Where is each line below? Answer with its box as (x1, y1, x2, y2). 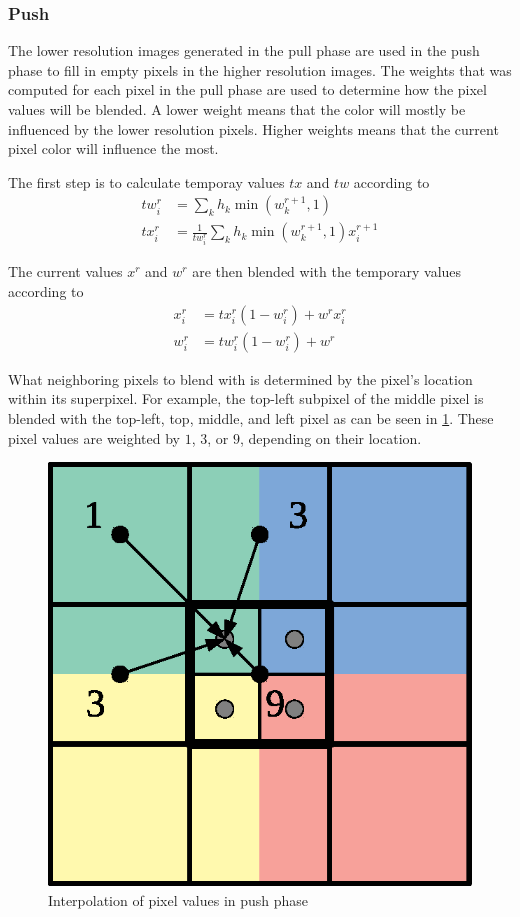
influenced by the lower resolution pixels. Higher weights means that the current (8, 118, 499, 139)
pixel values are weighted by (8, 427, 180, 448)
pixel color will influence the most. (8, 138, 219, 159)
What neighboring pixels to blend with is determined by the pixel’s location (8, 368, 473, 389)
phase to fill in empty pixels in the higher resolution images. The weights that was (8, 59, 512, 80)
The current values (8, 261, 123, 282)
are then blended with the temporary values (192, 261, 462, 282)
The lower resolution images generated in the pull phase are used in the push (8, 40, 480, 61)
